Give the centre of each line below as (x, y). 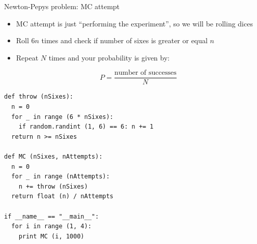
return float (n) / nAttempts (62, 196)
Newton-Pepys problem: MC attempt (62, 6)
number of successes (145, 73)
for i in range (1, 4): (51, 226)
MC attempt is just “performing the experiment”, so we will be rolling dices (134, 23)
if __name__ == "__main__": (52, 216)
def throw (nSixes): (39, 97)
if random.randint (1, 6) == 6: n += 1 (86, 127)
